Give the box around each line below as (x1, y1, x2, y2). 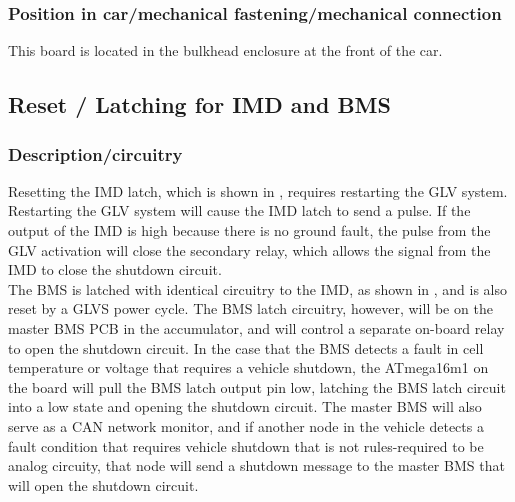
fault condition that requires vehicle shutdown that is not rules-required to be (8, 435, 484, 456)
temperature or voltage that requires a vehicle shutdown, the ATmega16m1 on (8, 357, 489, 378)
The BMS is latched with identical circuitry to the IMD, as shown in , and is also (8, 278, 507, 299)
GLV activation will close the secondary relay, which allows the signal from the (8, 239, 491, 260)
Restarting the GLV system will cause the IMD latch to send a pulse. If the (8, 200, 471, 221)
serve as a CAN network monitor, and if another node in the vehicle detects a (8, 415, 484, 436)
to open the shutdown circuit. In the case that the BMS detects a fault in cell (8, 337, 484, 358)
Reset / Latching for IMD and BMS (8, 89, 391, 120)
